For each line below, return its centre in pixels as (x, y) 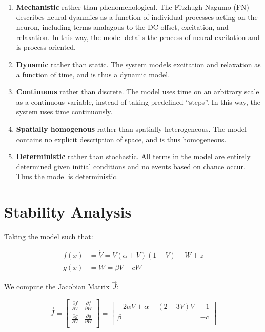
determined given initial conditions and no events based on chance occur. (131, 166)
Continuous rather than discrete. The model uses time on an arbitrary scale (138, 92)
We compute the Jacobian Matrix (57, 287)
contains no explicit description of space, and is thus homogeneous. (121, 139)
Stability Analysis (68, 212)
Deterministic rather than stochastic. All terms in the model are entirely (133, 156)
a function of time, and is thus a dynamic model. (93, 74)
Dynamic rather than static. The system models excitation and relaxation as (138, 64)
